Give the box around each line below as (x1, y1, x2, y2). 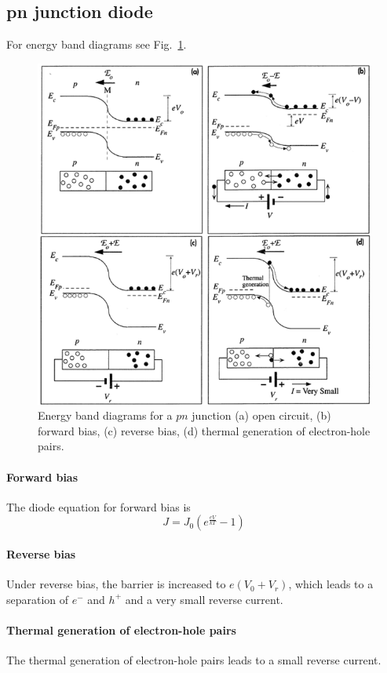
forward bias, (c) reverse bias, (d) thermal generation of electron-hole (38, 422, 371, 438)
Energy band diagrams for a (38, 407, 173, 424)
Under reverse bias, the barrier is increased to (6, 576, 226, 592)
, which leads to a (288, 576, 374, 592)
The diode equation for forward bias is (6, 498, 191, 515)
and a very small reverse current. (125, 591, 283, 607)
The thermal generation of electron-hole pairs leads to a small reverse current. (6, 652, 382, 668)
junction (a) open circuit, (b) (192, 407, 331, 424)
